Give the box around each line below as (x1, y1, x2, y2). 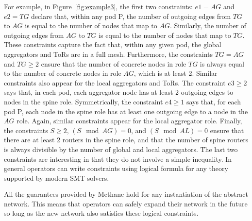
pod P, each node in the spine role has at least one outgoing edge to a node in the (4, 106, 248, 116)
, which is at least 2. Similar (134, 68, 218, 78)
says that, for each (186, 96, 241, 106)
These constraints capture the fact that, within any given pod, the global (4, 39, 221, 50)
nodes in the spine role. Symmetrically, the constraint (4, 96, 163, 106)
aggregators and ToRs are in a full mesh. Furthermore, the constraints (4, 49, 213, 59)
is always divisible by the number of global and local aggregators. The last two (4, 144, 238, 154)
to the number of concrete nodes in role (4, 68, 121, 78)
